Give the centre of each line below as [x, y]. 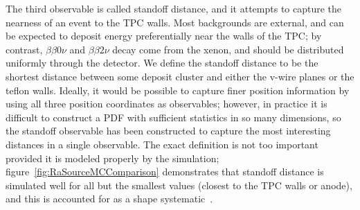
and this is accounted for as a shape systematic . [109, 199]
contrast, [24, 49]
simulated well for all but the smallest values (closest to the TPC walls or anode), [179, 185]
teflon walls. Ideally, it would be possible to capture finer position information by [178, 90]
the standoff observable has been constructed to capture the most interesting [168, 131]
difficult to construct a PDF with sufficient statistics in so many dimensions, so [173, 117]
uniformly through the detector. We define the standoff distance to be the [162, 63]
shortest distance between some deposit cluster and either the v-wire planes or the [180, 76]
